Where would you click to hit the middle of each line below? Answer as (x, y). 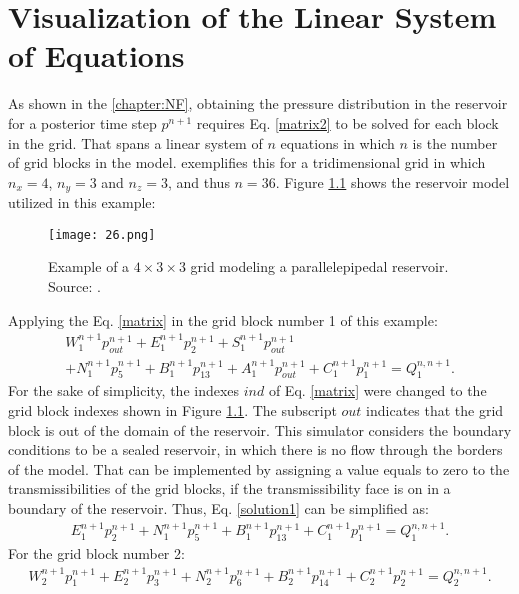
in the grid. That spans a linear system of (135, 142)
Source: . (74, 285)
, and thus (198, 181)
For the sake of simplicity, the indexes (124, 390)
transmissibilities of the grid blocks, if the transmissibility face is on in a (229, 488)
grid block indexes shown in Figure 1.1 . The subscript (172, 410)
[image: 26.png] (102, 234)
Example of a (89, 266)
